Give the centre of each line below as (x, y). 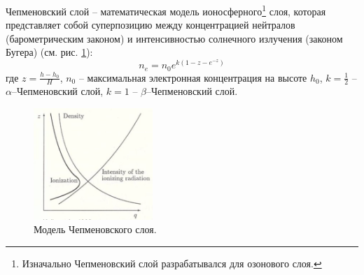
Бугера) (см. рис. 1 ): (49, 52)
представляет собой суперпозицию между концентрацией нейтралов (150, 25)
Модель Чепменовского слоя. (95, 229)
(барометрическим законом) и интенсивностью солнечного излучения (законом (174, 38)
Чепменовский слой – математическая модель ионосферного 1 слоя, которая (166, 10)
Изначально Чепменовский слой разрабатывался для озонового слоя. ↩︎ (172, 263)
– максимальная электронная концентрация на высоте (193, 77)
